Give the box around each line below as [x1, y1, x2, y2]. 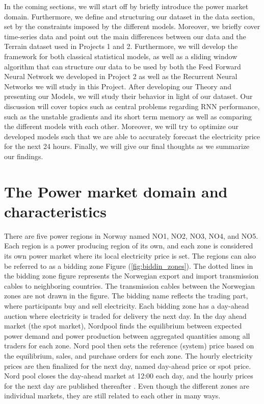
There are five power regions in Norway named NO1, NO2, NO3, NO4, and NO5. [4, 230, 258, 241]
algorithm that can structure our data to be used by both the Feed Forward [4, 61, 241, 71]
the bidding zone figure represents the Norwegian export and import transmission [4, 270, 259, 281]
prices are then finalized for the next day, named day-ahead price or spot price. [4, 360, 251, 371]
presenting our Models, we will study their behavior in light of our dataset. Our [4, 91, 253, 102]
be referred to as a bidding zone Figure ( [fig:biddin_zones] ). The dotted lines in [4, 260, 253, 271]
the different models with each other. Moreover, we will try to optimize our [4, 121, 239, 132]
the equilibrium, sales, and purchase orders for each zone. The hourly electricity [4, 350, 253, 361]
